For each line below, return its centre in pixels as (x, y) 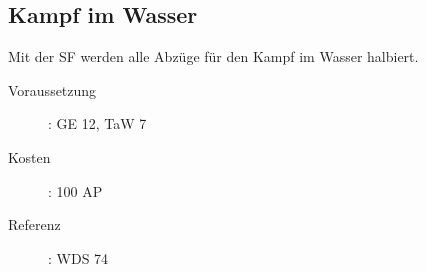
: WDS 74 (78, 257)
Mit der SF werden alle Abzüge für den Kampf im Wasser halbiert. (213, 56)
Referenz (34, 224)
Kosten (29, 156)
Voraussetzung (52, 89)
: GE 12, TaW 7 (97, 123)
